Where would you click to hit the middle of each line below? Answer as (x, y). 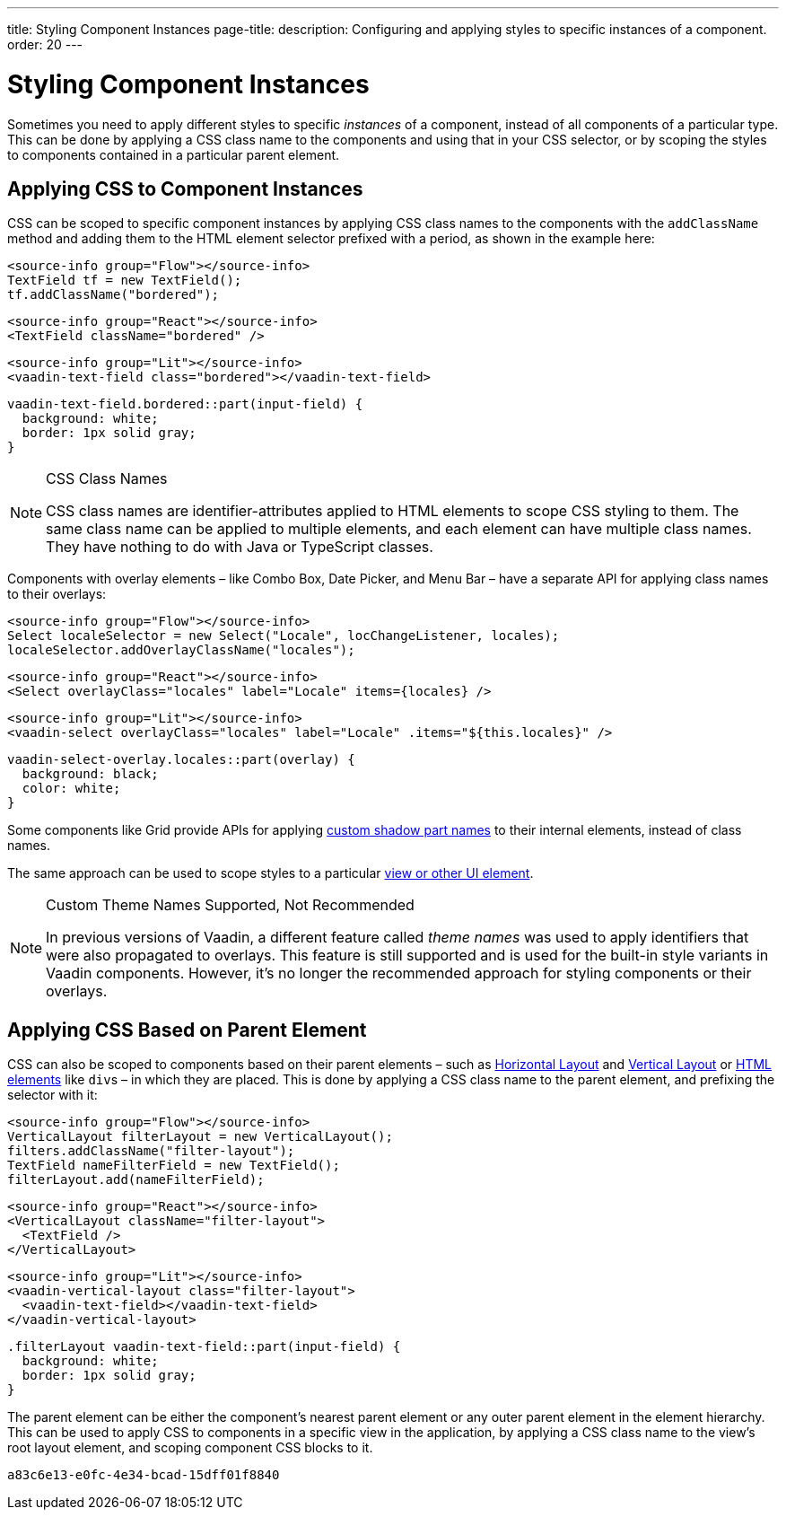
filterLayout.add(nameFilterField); (136, 1180)
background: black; (90, 774)
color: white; (71, 789)
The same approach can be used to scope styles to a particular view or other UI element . (271, 873)
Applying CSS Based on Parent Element (187, 1030)
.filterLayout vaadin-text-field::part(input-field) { (204, 1347)
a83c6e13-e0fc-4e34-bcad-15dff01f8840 (144, 1475)
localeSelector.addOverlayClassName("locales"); (181, 650)
